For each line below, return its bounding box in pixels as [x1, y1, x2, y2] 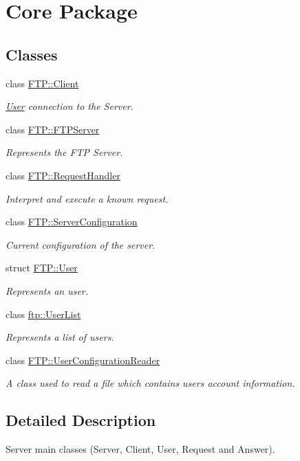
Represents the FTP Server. [6, 145, 123, 159]
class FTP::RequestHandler [6, 168, 120, 182]
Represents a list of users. [6, 330, 114, 344]
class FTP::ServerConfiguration [6, 214, 138, 229]
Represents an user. [6, 283, 89, 297]
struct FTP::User [6, 260, 78, 275]
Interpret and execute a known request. [6, 191, 169, 205]
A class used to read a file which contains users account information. [6, 376, 295, 390]
